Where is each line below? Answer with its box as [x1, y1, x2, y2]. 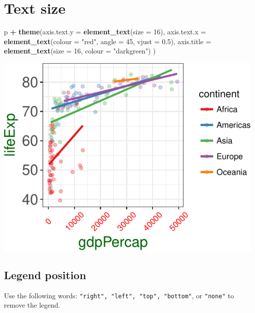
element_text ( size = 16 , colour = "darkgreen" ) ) [4, 46, 156, 56]
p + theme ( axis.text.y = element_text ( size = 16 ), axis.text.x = [4, 26, 206, 37]
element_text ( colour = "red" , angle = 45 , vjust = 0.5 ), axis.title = [4, 36, 211, 46]
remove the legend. [4, 300, 60, 310]
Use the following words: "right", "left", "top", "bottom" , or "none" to [4, 290, 234, 300]
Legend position [4, 267, 86, 282]
